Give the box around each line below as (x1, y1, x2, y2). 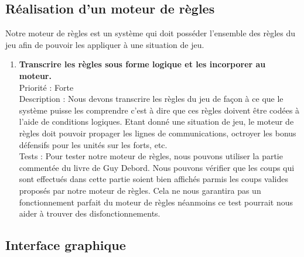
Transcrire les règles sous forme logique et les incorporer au (19, 58, 266, 70)
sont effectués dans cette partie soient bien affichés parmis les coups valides (19, 173, 288, 185)
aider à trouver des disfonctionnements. (19, 207, 160, 220)
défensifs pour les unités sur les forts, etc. (19, 138, 168, 150)
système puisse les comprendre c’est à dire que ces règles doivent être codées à (19, 104, 300, 116)
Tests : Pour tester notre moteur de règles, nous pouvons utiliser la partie (19, 150, 283, 162)
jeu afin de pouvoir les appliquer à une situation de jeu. (5, 38, 204, 50)
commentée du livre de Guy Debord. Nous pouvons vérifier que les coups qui (19, 161, 295, 173)
